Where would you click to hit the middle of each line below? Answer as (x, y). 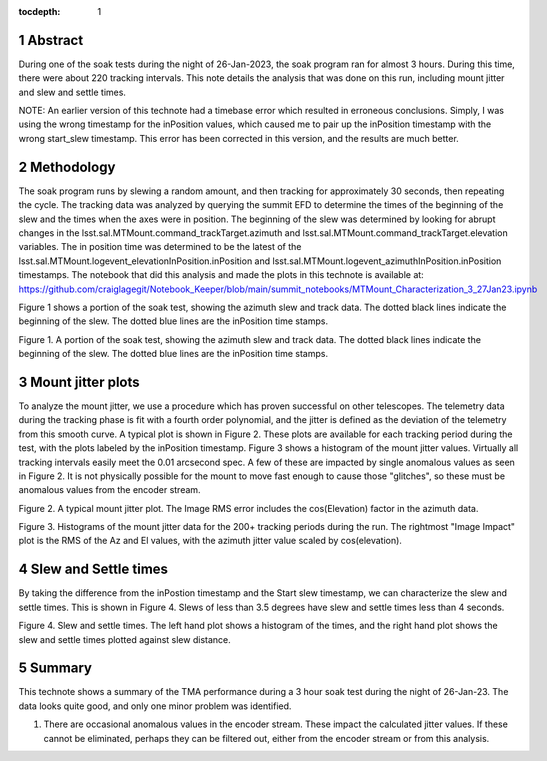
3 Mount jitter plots (79, 381)
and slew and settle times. (72, 92)
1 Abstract (51, 40)
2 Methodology (67, 166)
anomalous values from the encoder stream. (109, 490)
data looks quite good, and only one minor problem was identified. (155, 706)
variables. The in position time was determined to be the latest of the (160, 247)
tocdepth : (39, 11)
